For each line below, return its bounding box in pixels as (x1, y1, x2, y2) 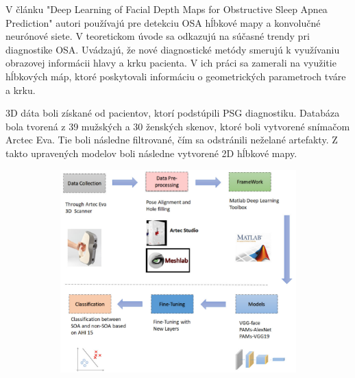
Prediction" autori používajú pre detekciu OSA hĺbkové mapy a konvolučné (5, 15, 321, 29)
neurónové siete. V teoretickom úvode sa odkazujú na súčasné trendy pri (5, 29, 310, 43)
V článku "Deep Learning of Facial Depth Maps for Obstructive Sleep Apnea (5, 2, 328, 16)
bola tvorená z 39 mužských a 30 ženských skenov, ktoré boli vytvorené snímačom (5, 119, 350, 133)
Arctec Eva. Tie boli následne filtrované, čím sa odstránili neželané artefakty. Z (5, 132, 338, 147)
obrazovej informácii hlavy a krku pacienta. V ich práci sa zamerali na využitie (5, 56, 336, 70)
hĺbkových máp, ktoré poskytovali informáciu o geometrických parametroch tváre (5, 69, 346, 83)
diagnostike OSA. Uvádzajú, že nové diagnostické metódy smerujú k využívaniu (5, 42, 340, 56)
